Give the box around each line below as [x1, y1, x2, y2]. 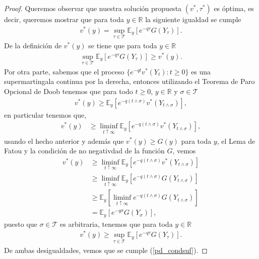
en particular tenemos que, [4, 109, 87, 120]
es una [191, 66, 211, 76]
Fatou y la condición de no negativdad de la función [4, 145, 165, 156]
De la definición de [4, 40, 62, 50]
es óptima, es [214, 3, 254, 13]
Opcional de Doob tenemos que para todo [4, 86, 133, 97]
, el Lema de [217, 135, 255, 146]
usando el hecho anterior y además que [4, 135, 124, 146]
